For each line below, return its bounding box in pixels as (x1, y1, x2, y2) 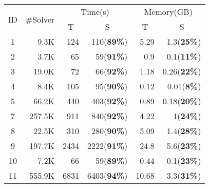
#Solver (26, 13, 55, 25)
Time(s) (81, 6, 109, 17)
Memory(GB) (144, 6, 193, 17)
